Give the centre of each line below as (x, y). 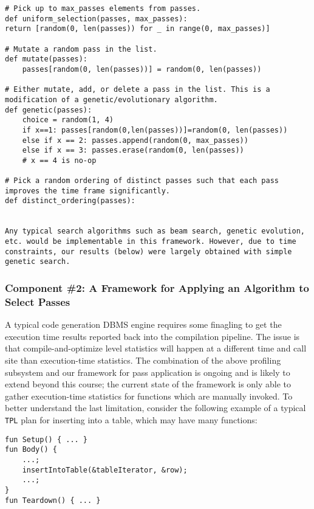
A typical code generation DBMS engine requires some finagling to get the (143, 324)
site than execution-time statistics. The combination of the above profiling (143, 360)
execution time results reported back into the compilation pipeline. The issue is (152, 336)
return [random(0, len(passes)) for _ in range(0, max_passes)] (138, 29)
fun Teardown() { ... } (53, 500)
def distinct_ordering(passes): (70, 201)
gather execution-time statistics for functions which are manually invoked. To (149, 396)
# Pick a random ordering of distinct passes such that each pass (142, 181)
